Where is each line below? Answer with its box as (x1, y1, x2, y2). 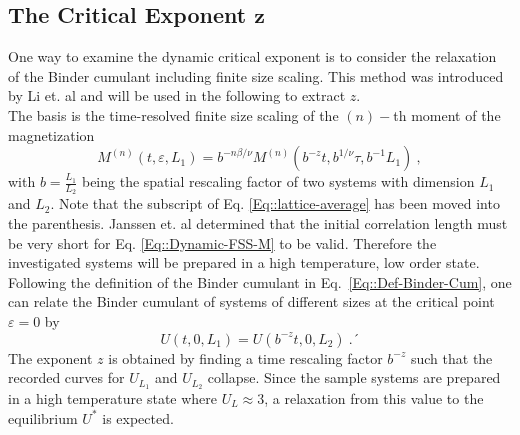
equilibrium (8, 407, 78, 428)
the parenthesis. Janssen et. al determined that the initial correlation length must (8, 213, 508, 233)
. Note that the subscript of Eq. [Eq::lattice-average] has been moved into (50, 193, 500, 214)
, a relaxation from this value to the (264, 388, 484, 409)
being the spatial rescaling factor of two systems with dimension (81, 171, 475, 192)
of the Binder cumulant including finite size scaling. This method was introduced (8, 65, 504, 86)
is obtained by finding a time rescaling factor (108, 347, 383, 368)
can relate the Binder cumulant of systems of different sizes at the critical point (8, 291, 495, 312)
